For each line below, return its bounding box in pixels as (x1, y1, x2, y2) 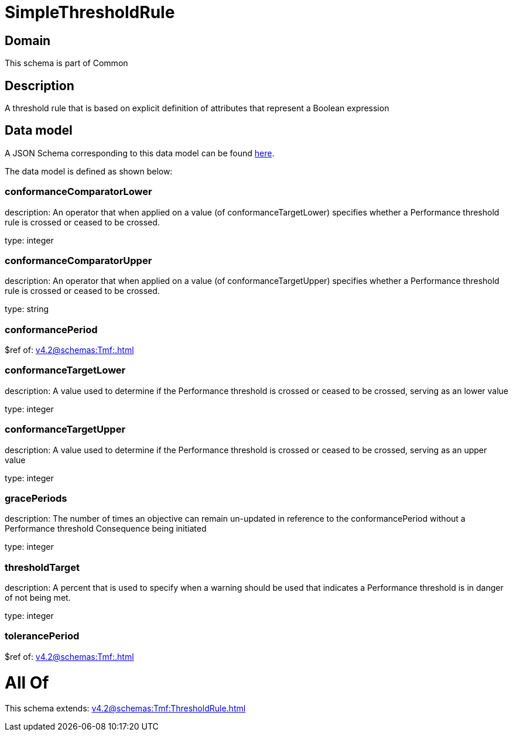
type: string (5, 304, 49, 314)
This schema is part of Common (5, 58, 128, 69)
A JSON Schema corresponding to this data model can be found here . (5, 148, 275, 158)
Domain (5, 33, 51, 48)
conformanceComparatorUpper (5, 254, 152, 266)
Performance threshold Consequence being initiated (5, 523, 207, 534)
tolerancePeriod (5, 630, 80, 642)
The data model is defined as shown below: (5, 166, 173, 176)
